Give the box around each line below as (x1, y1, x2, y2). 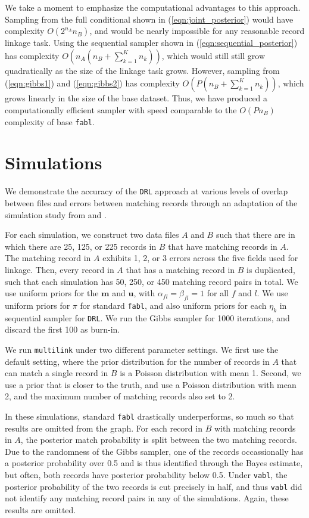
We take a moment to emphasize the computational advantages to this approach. (5, 1, 301, 13)
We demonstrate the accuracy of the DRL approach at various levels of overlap (5, 185, 288, 197)
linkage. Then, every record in (5, 263, 114, 275)
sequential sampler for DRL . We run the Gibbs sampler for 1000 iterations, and (5, 311, 290, 324)
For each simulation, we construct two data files (5, 228, 179, 241)
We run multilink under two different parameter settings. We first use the (5, 343, 279, 355)
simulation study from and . (5, 208, 107, 221)
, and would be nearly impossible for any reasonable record (89, 24, 305, 37)
